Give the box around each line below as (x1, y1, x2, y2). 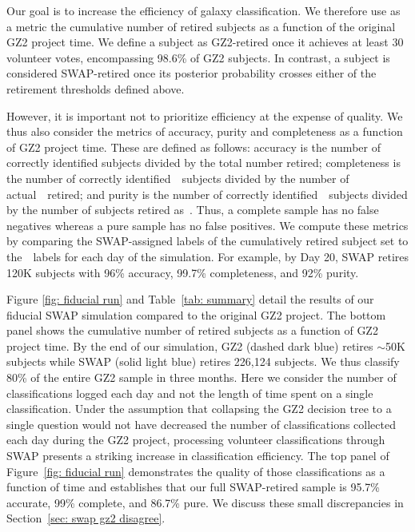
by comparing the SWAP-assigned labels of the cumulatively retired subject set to (6, 232, 409, 249)
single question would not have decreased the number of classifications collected (6, 415, 397, 432)
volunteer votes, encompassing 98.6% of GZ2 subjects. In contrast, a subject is (6, 49, 390, 66)
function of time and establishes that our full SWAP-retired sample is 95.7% (6, 478, 380, 495)
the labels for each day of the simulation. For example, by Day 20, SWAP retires (6, 248, 409, 264)
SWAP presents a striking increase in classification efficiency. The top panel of (6, 447, 389, 464)
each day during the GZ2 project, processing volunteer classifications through (6, 431, 385, 448)
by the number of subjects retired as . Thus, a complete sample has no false (6, 201, 379, 218)
